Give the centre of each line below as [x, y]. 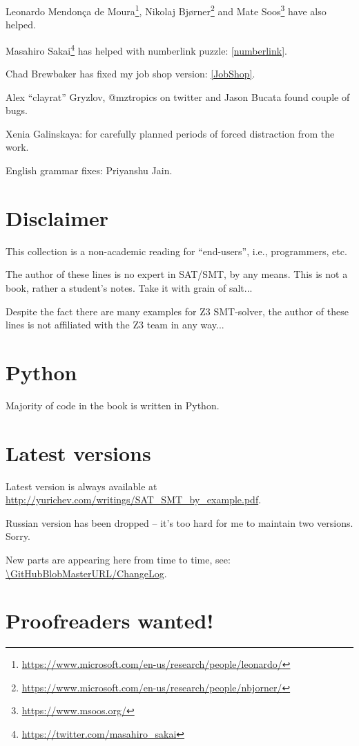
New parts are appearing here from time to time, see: [118, 559]
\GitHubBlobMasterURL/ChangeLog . [86, 573]
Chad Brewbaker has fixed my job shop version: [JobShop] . [130, 74]
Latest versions [78, 453]
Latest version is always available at [81, 486]
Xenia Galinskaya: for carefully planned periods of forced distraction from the [170, 133]
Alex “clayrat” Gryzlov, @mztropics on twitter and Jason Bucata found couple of [178, 96]
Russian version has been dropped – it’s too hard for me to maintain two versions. [179, 522]
